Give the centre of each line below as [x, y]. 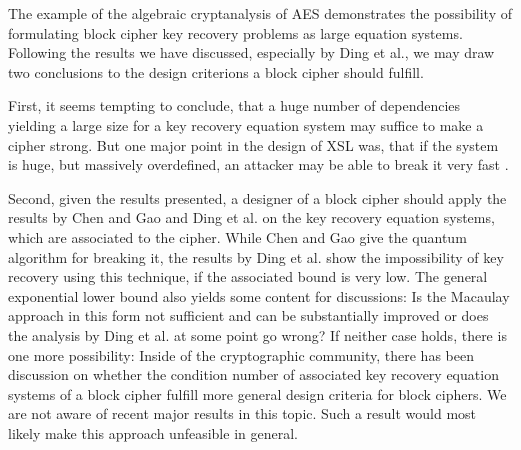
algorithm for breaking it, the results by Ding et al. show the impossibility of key [256, 256]
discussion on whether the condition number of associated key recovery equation [253, 374]
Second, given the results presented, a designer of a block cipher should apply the [257, 197]
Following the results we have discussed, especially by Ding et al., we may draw [251, 52]
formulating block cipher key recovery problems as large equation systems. [235, 32]
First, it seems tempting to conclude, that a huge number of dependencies [234, 105]
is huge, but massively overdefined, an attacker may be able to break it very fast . [258, 164]
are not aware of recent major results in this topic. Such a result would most [242, 413]
